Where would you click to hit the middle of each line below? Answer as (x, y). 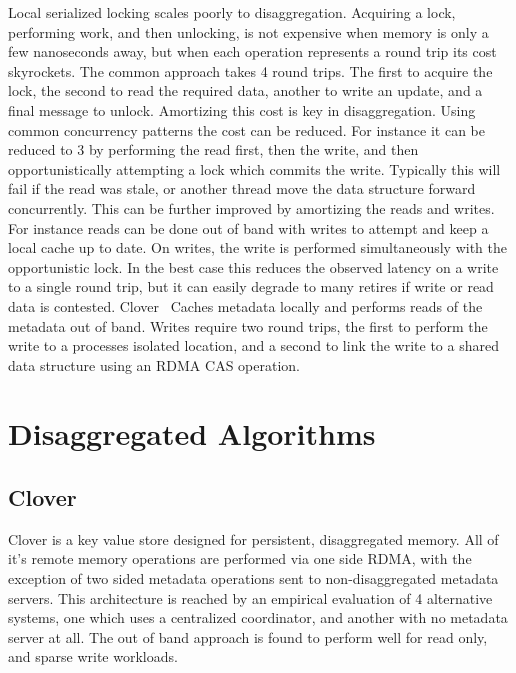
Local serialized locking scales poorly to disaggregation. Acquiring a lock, (232, 12)
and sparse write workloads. (93, 656)
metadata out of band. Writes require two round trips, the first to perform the (248, 325)
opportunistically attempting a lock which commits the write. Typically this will (254, 168)
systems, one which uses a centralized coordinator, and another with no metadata (258, 617)
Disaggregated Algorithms (192, 433)
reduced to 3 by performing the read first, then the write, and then (213, 149)
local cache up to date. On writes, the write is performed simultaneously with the (257, 247)
